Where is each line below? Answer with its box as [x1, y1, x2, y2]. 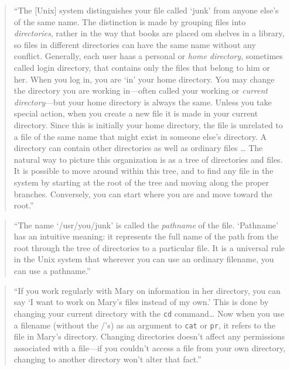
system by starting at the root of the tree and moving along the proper [13, 176, 269, 188]
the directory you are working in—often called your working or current [13, 84, 268, 97]
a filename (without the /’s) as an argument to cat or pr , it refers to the [13, 318, 275, 331]
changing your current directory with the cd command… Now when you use [13, 307, 285, 319]
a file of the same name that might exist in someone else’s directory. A [13, 130, 267, 142]
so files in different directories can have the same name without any [13, 38, 256, 50]
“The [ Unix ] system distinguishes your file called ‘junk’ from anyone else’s [13, 4, 279, 16]
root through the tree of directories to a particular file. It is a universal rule [13, 241, 285, 253]
